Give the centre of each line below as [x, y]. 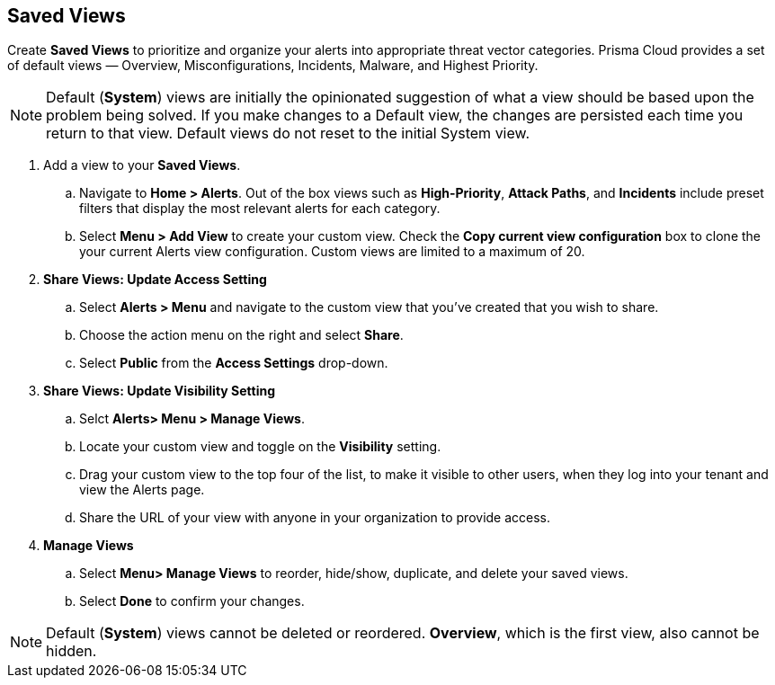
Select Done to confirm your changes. [192, 601]
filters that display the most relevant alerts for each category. [260, 209]
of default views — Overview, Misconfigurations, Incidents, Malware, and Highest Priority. [273, 66]
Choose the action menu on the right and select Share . [241, 335]
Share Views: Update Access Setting [155, 280]
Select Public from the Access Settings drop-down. [234, 363]
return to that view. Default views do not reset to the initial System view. [288, 133]
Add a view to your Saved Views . [142, 165]
